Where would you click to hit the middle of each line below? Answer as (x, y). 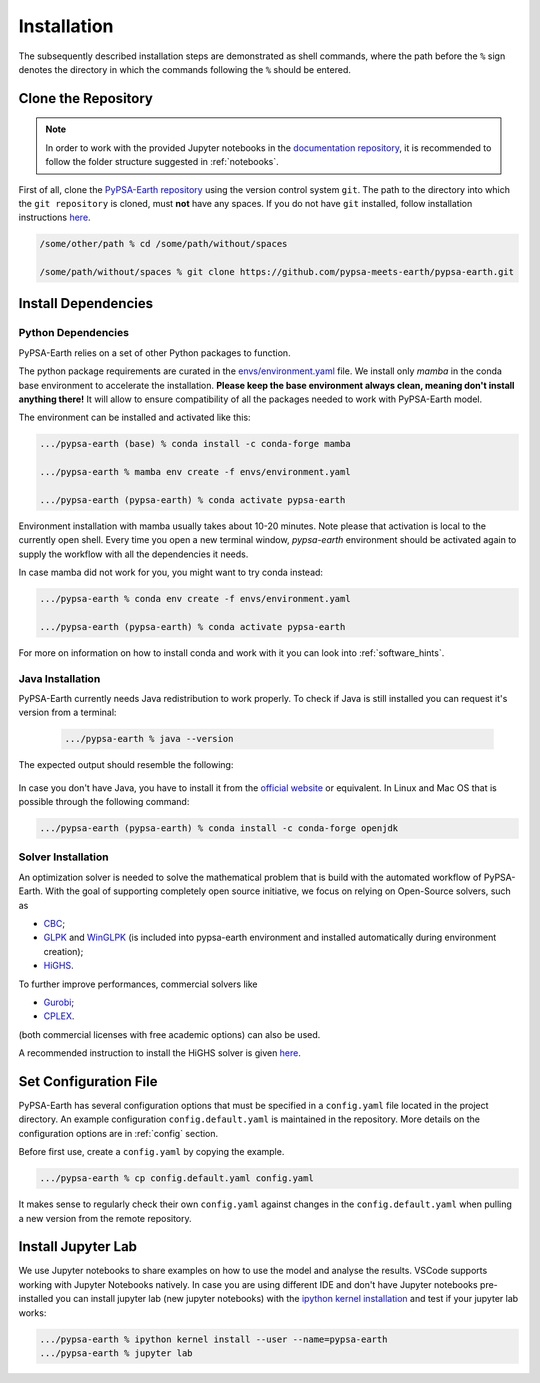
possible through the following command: (104, 802)
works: (32, 1312)
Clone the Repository (86, 98)
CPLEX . (59, 1016)
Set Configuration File (88, 1081)
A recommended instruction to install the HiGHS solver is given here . (160, 1053)
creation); (63, 951)
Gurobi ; (59, 1002)
